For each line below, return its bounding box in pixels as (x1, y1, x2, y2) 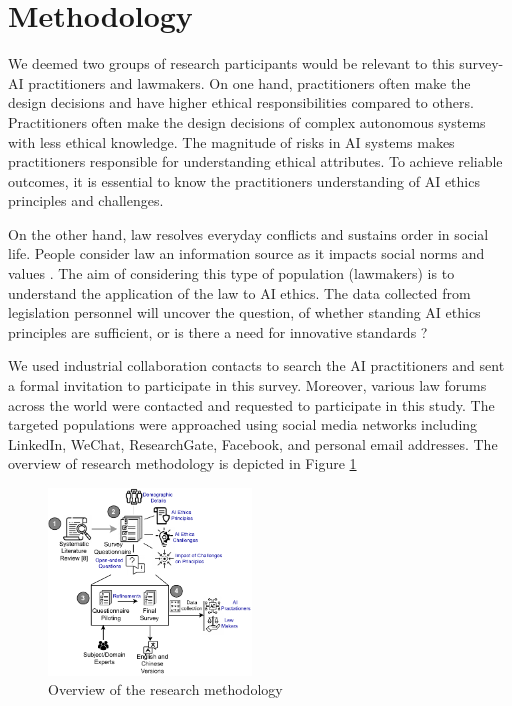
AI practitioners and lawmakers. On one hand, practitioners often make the (8, 72, 471, 93)
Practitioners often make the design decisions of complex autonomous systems (8, 111, 486, 132)
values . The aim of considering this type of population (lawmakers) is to (8, 263, 455, 284)
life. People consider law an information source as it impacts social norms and (8, 243, 485, 264)
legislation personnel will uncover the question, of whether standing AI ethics (8, 302, 481, 323)
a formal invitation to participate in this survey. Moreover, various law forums (8, 375, 487, 396)
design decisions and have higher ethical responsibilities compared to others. (8, 92, 474, 113)
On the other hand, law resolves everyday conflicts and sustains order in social (8, 223, 489, 244)
